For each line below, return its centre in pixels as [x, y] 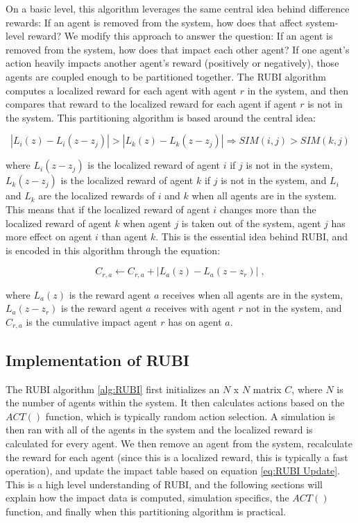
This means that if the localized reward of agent [108, 209]
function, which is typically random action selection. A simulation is [190, 416]
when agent [147, 223]
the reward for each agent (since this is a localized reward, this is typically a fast [177, 457]
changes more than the [268, 209]
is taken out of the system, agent [251, 223]
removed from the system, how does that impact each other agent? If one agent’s [178, 49]
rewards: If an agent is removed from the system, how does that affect [154, 22]
